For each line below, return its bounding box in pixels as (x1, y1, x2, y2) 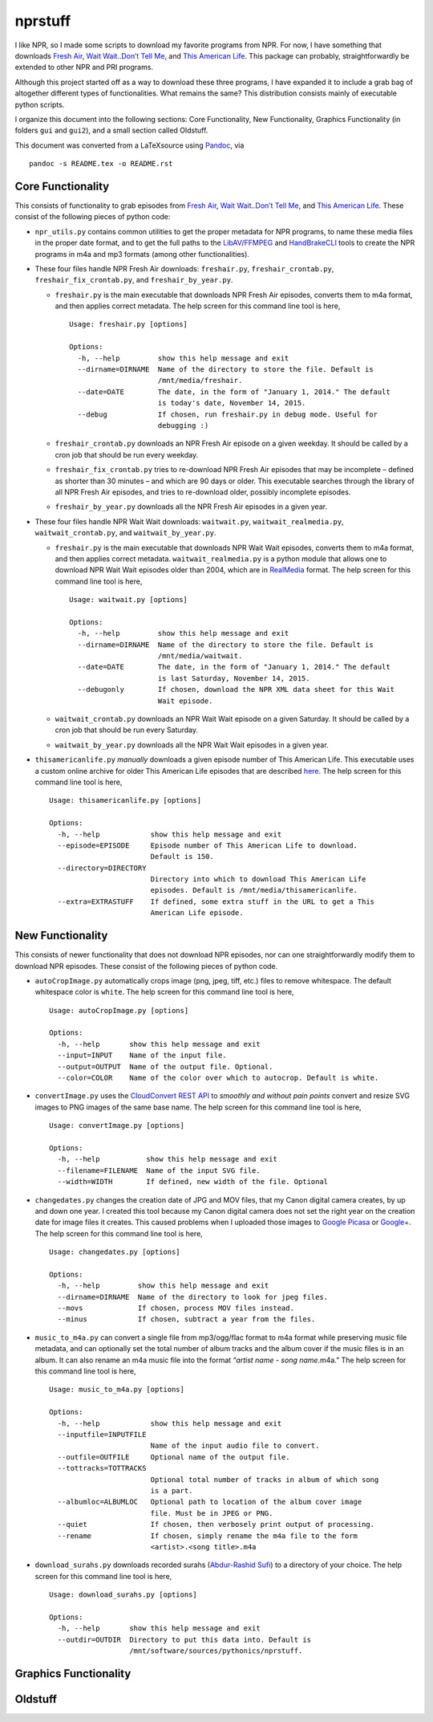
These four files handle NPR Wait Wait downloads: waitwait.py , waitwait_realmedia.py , (34, 516, 344, 526)
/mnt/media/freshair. (157, 376, 243, 385)
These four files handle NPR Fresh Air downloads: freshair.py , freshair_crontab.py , (34, 263, 334, 273)
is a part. (150, 1486, 193, 1495)
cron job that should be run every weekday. (55, 450, 199, 459)
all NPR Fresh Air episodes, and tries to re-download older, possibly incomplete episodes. (55, 486, 351, 497)
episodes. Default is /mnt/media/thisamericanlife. (150, 885, 358, 895)
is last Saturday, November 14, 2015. (157, 674, 310, 682)
